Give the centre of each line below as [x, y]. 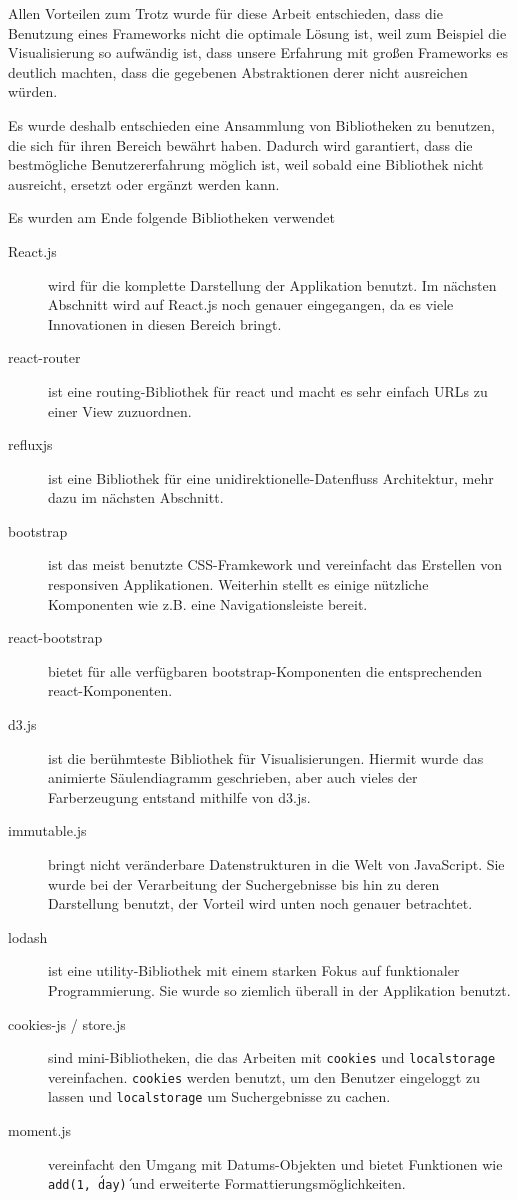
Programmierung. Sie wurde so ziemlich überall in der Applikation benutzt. [279, 989]
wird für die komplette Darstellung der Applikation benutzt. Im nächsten [272, 284]
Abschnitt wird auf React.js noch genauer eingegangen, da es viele [251, 304]
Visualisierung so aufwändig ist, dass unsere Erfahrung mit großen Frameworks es [258, 52]
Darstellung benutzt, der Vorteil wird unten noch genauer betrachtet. [260, 903]
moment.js [40, 1130]
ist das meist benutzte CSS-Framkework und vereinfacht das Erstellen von [275, 564]
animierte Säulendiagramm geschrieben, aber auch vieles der [233, 777]
